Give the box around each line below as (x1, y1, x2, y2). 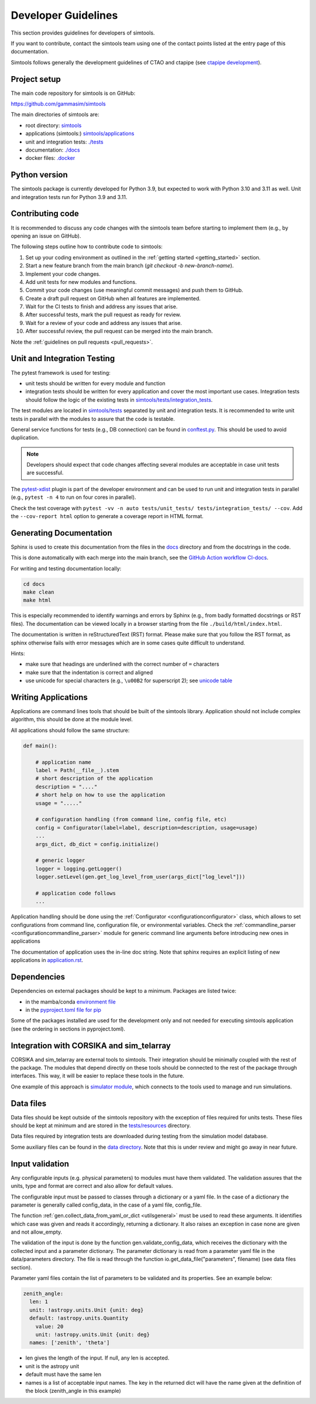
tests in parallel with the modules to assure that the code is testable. (11, 415, 175, 422)
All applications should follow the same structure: (11, 727, 130, 734)
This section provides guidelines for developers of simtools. (11, 29, 155, 36)
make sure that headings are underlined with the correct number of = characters (25, 660, 219, 667)
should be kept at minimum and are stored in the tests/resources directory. (11, 1122, 191, 1129)
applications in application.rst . (11, 957, 84, 964)
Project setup (11, 74, 61, 84)
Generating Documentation (11, 528, 112, 538)
